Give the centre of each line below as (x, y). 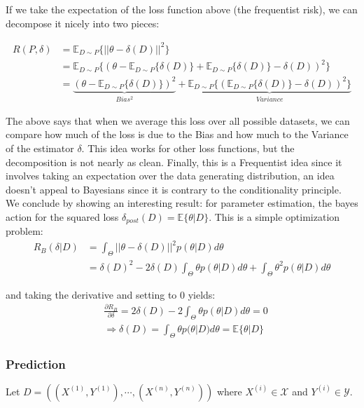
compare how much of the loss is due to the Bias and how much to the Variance (177, 134)
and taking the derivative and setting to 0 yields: (111, 294)
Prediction (36, 363)
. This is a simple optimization (274, 216)
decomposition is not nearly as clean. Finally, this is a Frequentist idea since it (174, 162)
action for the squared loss (62, 216)
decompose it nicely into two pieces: (83, 23)
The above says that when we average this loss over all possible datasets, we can (178, 120)
